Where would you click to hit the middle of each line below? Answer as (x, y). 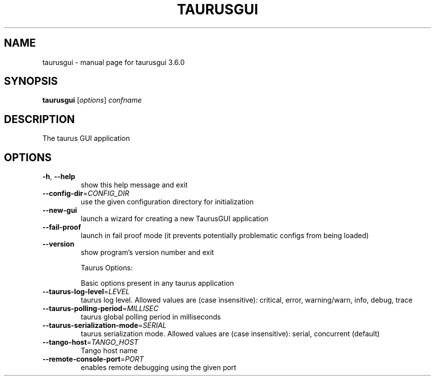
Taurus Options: (107, 268)
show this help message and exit (134, 185)
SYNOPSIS (31, 81)
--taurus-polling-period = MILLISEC (101, 309)
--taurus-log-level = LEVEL (86, 292)
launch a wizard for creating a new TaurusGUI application (175, 219)
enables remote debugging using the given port (158, 368)
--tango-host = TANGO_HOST (90, 342)
